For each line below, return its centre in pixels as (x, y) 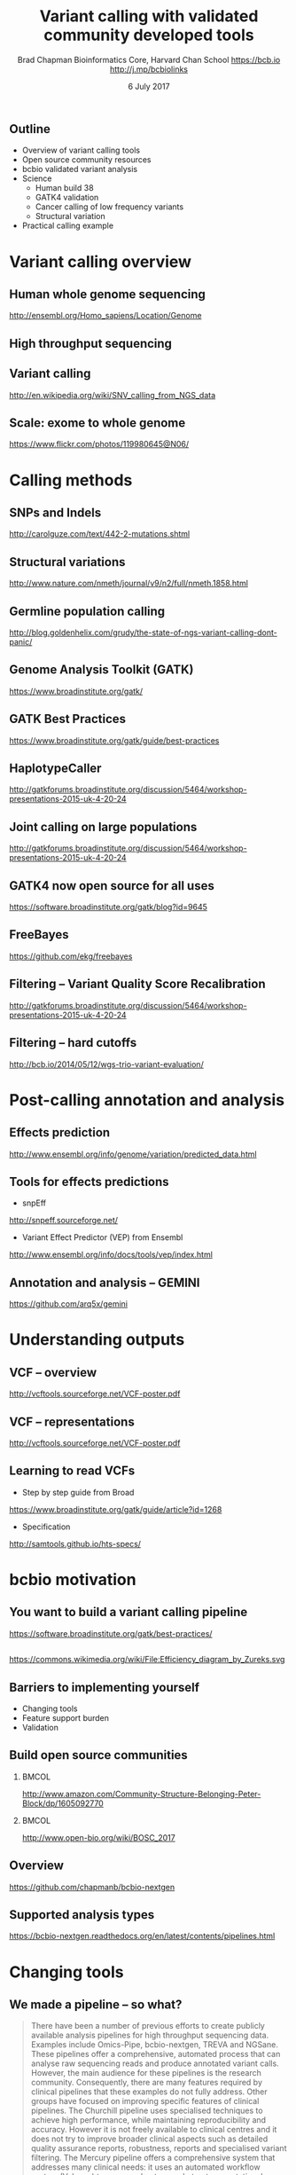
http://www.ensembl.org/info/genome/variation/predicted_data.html (133, 1154)
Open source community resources (87, 160)
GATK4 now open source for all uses (112, 886)
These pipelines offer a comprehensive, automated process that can (156, 2054)
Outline (30, 129)
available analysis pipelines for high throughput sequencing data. (150, 2035)
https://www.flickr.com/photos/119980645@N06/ (99, 444)
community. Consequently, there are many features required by (147, 2083)
